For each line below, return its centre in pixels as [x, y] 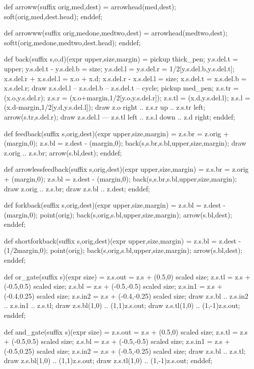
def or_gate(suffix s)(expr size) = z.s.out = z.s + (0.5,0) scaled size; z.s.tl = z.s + [127, 276]
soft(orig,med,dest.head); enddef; [53, 16]
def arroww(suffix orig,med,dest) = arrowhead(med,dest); [90, 6]
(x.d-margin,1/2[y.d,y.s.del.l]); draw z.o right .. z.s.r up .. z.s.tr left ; [105, 107]
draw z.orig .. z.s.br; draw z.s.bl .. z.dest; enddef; [77, 188]
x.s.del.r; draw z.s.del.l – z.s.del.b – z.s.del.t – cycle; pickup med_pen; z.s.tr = [121, 88]
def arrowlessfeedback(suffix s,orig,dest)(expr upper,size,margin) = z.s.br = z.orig [126, 169]
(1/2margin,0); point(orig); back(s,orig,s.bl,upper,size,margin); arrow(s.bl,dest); [123, 250]
